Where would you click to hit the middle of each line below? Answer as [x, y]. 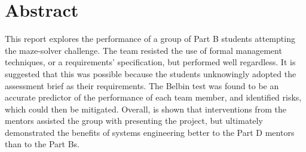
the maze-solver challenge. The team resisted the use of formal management [143, 50]
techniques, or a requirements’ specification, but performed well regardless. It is [150, 62]
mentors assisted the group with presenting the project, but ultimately [134, 121]
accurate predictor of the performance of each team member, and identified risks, [153, 97]
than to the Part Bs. [42, 144]
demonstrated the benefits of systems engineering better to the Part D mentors [150, 132]
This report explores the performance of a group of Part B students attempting [150, 39]
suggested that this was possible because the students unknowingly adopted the [151, 73]
